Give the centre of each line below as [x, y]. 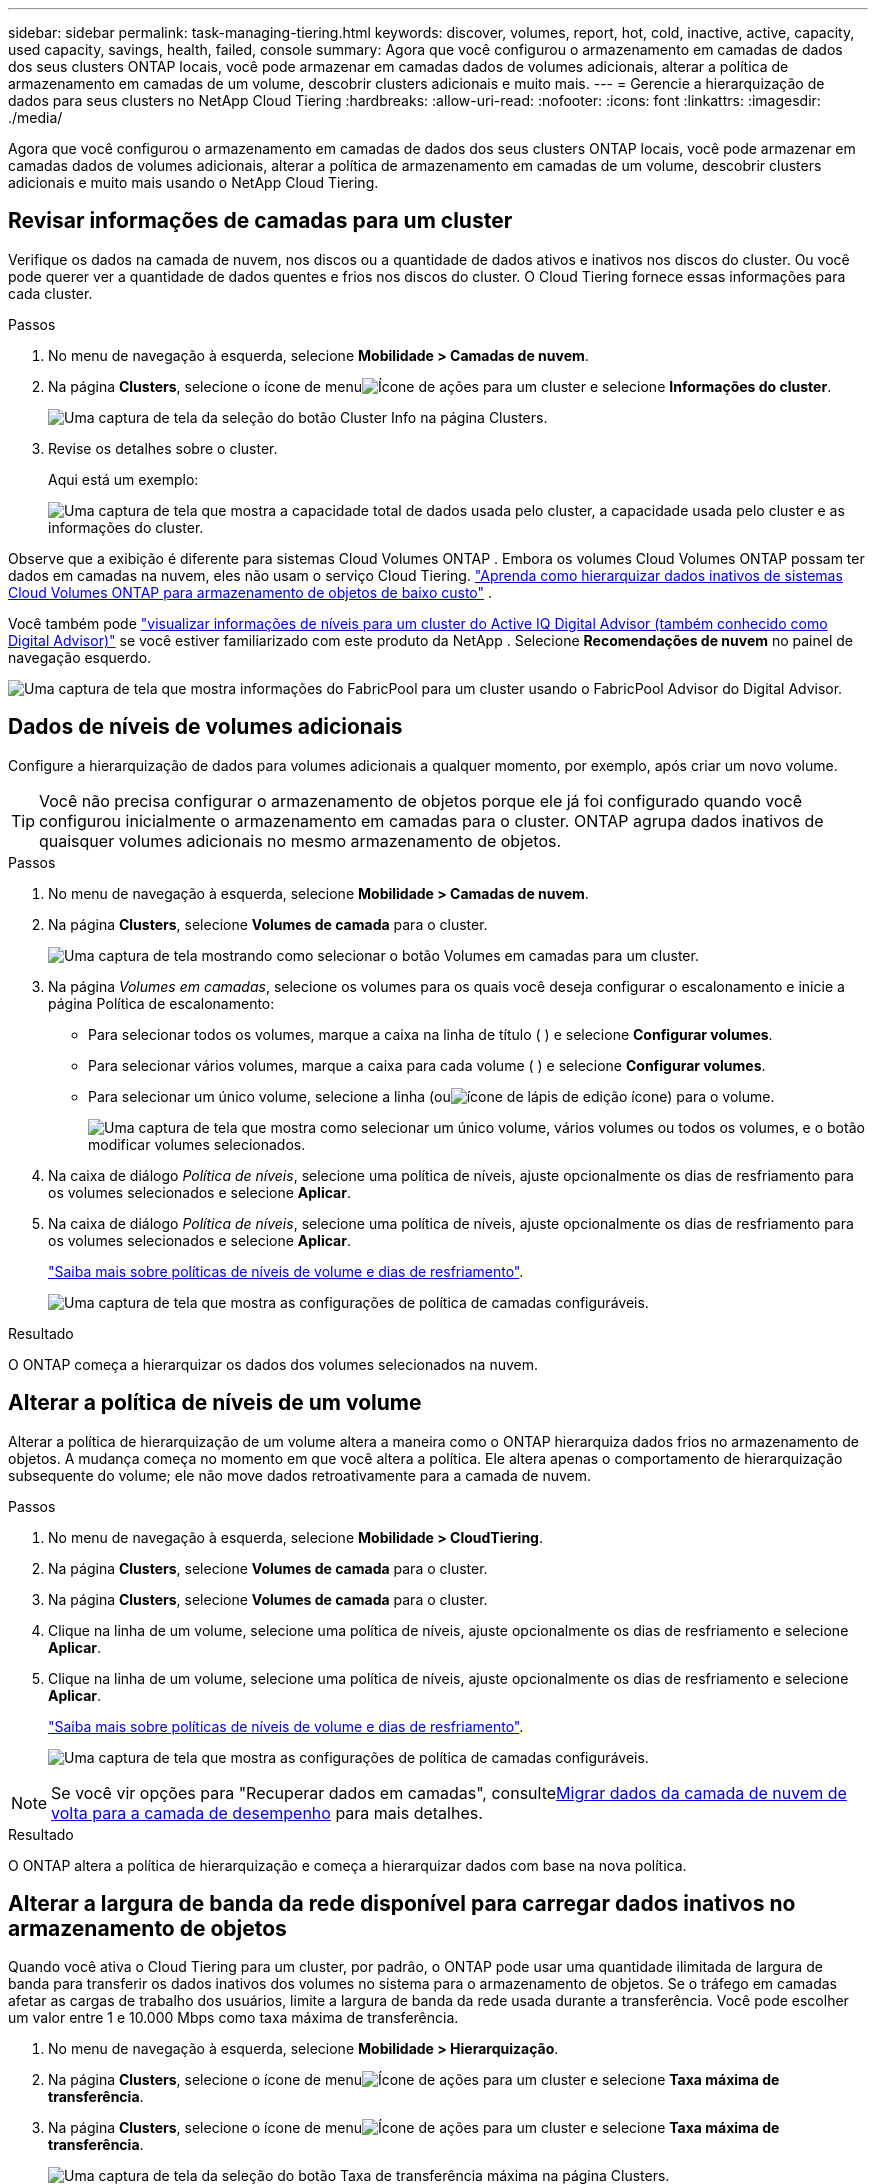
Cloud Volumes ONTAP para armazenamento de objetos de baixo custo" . [250, 592]
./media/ [35, 117]
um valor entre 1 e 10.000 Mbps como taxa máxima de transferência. [233, 2018]
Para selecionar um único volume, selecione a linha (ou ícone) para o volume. [431, 1096]
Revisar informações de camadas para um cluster [260, 221]
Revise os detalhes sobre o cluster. [163, 448]
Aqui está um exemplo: [123, 479]
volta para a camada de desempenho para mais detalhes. [267, 1812]
